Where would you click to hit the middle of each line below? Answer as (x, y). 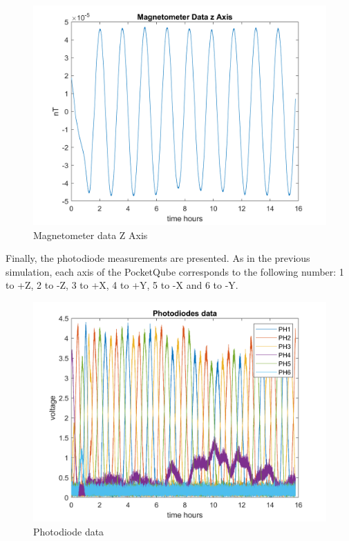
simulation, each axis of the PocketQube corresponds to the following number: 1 (175, 271)
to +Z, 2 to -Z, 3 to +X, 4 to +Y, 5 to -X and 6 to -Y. (122, 285)
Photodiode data (69, 531)
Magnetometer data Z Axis (91, 235)
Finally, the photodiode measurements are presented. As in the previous (158, 258)
